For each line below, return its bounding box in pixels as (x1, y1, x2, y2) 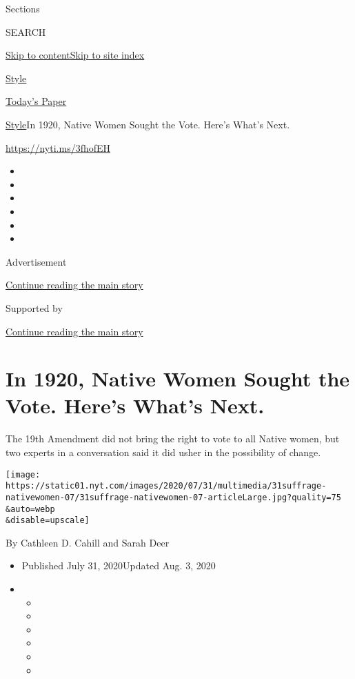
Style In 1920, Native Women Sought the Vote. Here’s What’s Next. (6, 117, 290, 131)
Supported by (6, 300, 63, 315)
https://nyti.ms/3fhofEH (6, 140, 111, 155)
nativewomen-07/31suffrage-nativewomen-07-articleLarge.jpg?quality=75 (6, 492, 341, 502)
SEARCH (6, 24, 46, 39)
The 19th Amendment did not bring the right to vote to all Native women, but (6, 431, 340, 446)
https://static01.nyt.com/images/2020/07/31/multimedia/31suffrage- (6, 481, 327, 491)
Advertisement (6, 254, 67, 268)
